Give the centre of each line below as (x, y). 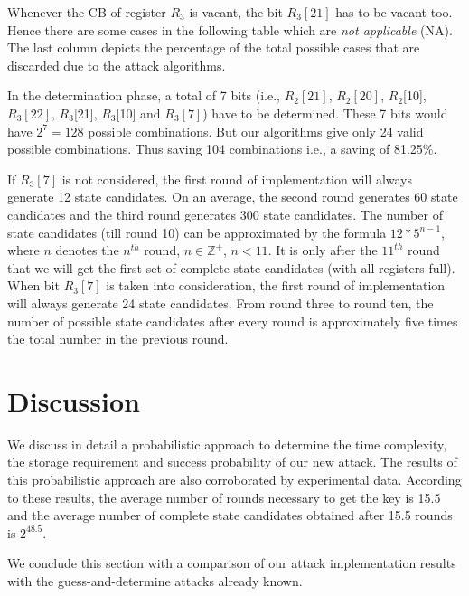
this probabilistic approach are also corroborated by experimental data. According (234, 479)
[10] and (138, 113)
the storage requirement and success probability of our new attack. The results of (232, 462)
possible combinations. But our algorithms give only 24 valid (256, 131)
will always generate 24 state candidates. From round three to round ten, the (220, 303)
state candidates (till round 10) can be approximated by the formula (197, 232)
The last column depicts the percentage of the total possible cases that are (214, 47)
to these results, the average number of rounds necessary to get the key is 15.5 (224, 497)
